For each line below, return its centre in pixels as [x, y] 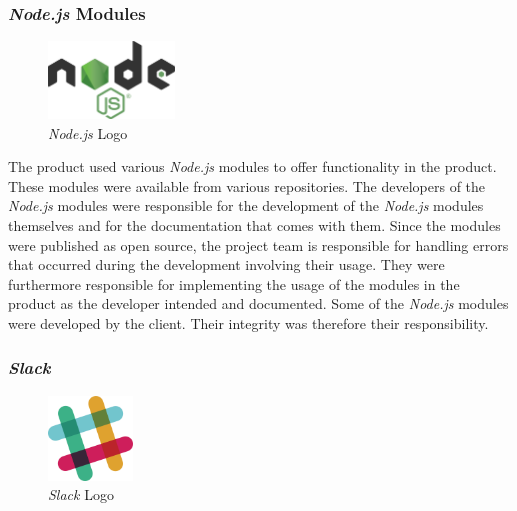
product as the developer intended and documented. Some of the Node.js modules [258, 303]
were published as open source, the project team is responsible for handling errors [258, 244]
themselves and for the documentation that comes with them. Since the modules [254, 224]
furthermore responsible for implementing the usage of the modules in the [234, 283]
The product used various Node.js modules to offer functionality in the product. [252, 166]
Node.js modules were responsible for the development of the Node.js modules [246, 205]
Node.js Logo [88, 132]
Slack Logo [81, 494]
